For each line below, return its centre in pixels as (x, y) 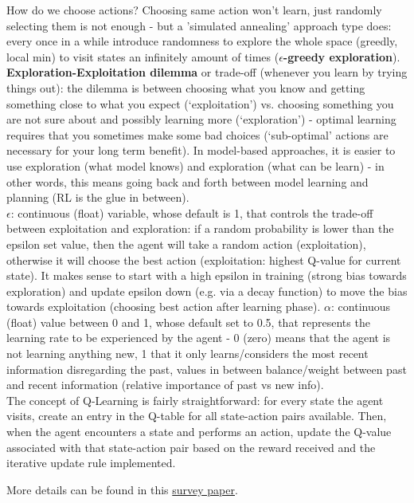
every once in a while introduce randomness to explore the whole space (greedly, (202, 41)
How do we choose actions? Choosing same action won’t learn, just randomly (194, 10)
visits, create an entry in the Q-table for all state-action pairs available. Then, (197, 416)
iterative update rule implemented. (91, 463)
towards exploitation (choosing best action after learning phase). (164, 307)
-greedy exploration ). (342, 56)
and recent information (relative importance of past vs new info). (165, 385)
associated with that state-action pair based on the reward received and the (191, 447)
